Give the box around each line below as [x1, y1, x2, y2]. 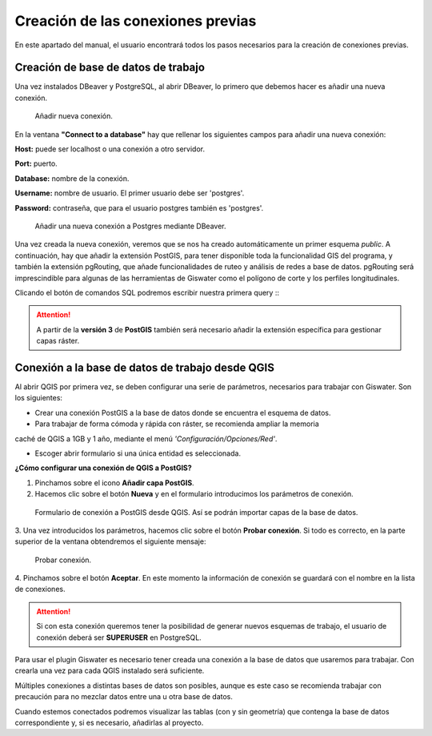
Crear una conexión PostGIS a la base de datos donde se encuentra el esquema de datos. [34, 408, 331, 417]
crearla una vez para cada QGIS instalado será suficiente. [14, 666, 205, 676]
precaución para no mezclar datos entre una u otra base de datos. [14, 692, 234, 702]
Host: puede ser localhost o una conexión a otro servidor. [14, 144, 206, 154]
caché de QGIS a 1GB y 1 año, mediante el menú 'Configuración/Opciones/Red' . [14, 433, 278, 444]
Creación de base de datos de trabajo [14, 61, 206, 74]
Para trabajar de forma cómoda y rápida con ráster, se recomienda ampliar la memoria [34, 419, 319, 428]
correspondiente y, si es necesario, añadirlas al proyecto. [14, 718, 204, 727]
